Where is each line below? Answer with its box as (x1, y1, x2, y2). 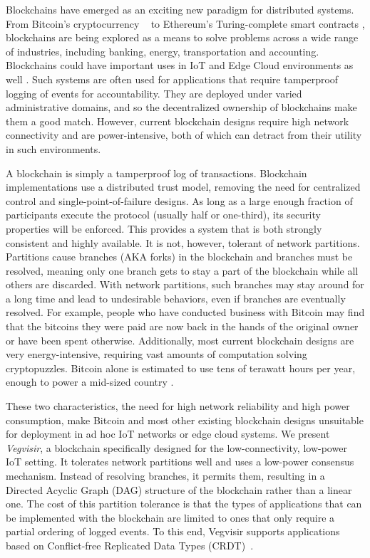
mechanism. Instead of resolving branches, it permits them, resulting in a (6, 468, 325, 483)
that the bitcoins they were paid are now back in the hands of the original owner (6, 319, 359, 334)
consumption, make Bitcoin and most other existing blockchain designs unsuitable (6, 412, 364, 427)
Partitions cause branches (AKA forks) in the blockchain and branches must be (6, 249, 353, 264)
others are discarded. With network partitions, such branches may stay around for (6, 277, 364, 292)
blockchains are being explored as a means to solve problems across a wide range (6, 30, 359, 45)
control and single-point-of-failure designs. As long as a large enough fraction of (6, 193, 353, 208)
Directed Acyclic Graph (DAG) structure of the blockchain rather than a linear (6, 482, 352, 497)
